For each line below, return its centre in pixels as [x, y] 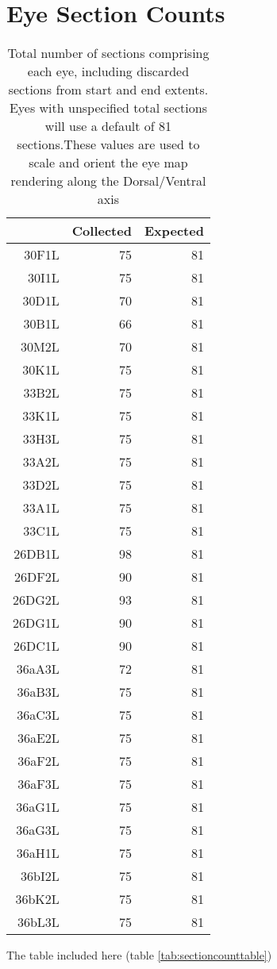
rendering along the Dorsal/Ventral [108, 181]
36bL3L [38, 922]
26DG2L [36, 600]
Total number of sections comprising [108, 53]
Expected [174, 231]
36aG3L [38, 830]
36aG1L [38, 807]
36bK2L [37, 899]
